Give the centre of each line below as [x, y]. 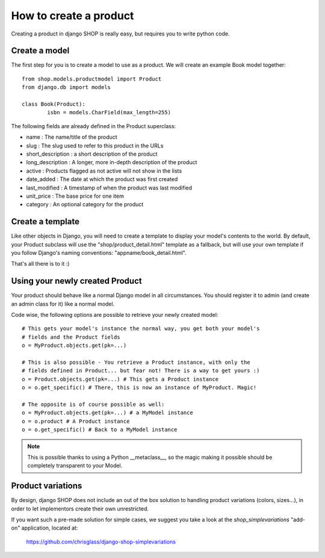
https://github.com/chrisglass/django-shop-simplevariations [101, 542]
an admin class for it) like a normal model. [63, 304]
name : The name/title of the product [72, 137]
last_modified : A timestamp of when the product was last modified [109, 188]
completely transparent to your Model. [75, 465]
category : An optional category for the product [85, 204]
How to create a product [73, 16]
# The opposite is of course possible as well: [93, 404]
